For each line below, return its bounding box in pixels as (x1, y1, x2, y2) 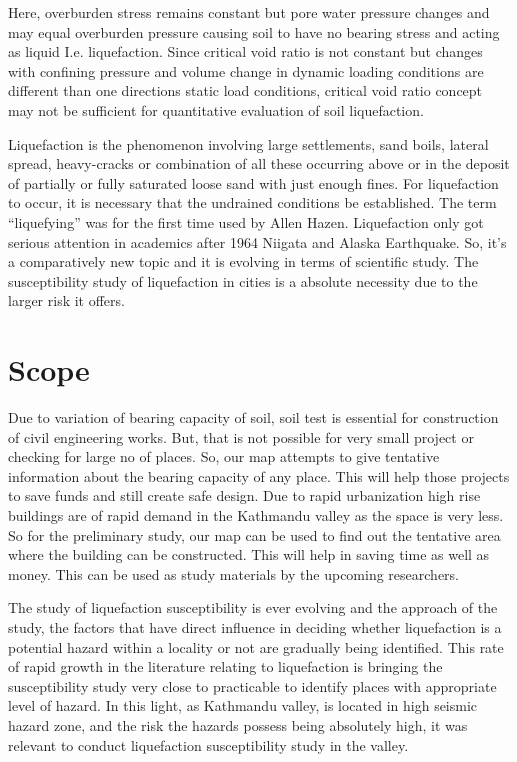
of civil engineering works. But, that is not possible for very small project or (8, 426, 474, 447)
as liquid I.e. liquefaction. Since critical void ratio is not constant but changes (8, 41, 483, 62)
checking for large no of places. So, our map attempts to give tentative (8, 446, 440, 467)
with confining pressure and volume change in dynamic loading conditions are (8, 60, 484, 81)
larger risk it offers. (8, 290, 125, 311)
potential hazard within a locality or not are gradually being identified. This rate (8, 636, 504, 657)
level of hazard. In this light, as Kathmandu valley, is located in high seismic (8, 695, 478, 716)
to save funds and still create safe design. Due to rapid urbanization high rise (8, 485, 481, 506)
